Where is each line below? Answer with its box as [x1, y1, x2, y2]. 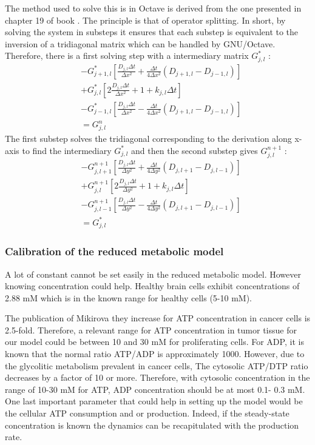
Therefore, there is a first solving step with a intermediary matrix [5, 49, 249, 62]
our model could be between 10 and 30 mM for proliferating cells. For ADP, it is [5, 335, 304, 348]
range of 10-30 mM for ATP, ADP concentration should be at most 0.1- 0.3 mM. [5, 383, 305, 395]
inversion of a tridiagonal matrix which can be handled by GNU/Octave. [5, 37, 276, 50]
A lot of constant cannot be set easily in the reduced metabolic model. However [5, 267, 301, 280]
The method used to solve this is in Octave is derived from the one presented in [5, 2, 302, 14]
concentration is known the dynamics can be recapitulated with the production [5, 418, 299, 431]
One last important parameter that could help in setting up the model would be [5, 395, 303, 407]
